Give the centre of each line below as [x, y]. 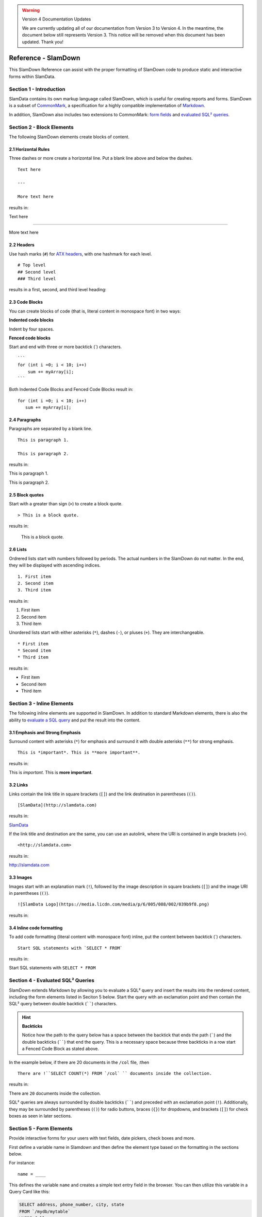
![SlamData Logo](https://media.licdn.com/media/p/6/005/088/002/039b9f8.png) [114, 904]
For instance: [22, 1163]
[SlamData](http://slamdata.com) [57, 805]
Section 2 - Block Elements [41, 127]
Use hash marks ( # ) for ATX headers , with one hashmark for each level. [81, 254]
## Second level [37, 272]
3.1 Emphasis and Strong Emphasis [45, 732]
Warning [31, 10]
